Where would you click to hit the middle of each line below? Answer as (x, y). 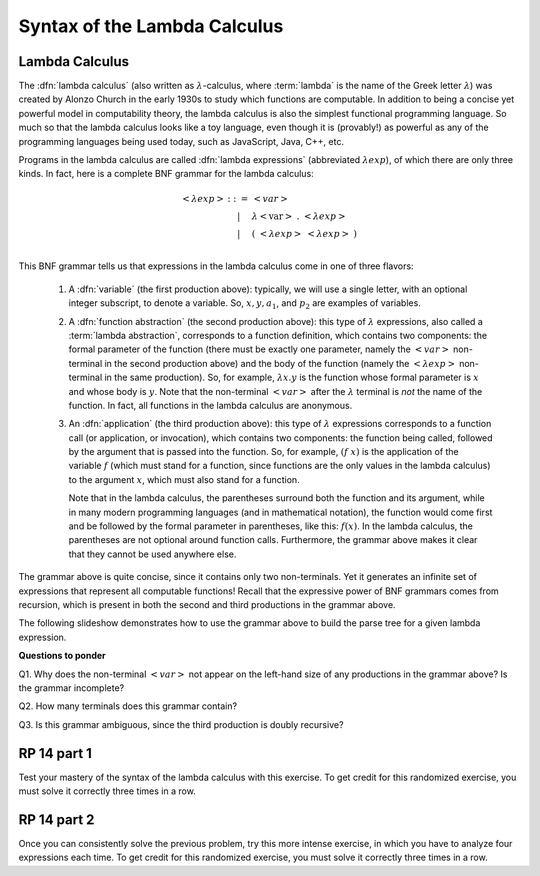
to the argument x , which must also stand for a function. (184, 479)
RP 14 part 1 (55, 753)
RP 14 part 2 (56, 819)
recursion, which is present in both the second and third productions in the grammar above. (207, 604)
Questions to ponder (62, 656)
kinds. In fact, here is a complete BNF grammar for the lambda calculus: (166, 174)
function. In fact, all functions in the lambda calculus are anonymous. (210, 405)
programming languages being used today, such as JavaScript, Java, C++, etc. (181, 141)
